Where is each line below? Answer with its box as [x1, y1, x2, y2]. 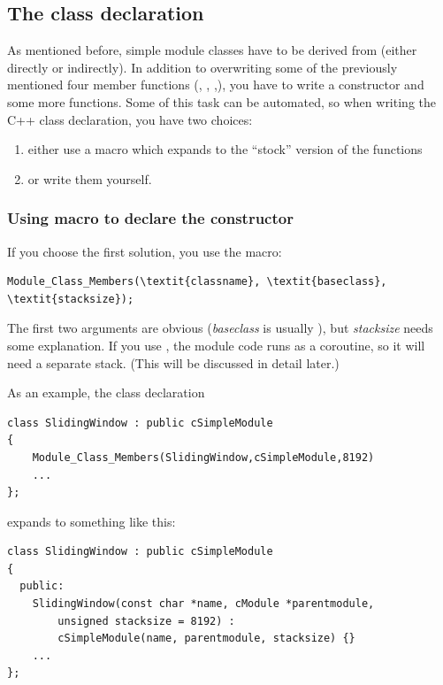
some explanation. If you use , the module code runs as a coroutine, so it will [7, 335, 425, 354]
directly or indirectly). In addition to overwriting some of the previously [7, 58, 398, 76]
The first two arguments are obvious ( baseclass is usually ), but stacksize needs [7, 319, 433, 337]
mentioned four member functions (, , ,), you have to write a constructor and [7, 75, 424, 94]
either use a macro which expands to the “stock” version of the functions [27, 140, 423, 158]
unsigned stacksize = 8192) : [57, 614, 235, 627]
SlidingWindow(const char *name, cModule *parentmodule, [32, 597, 375, 611]
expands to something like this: [7, 512, 176, 530]
